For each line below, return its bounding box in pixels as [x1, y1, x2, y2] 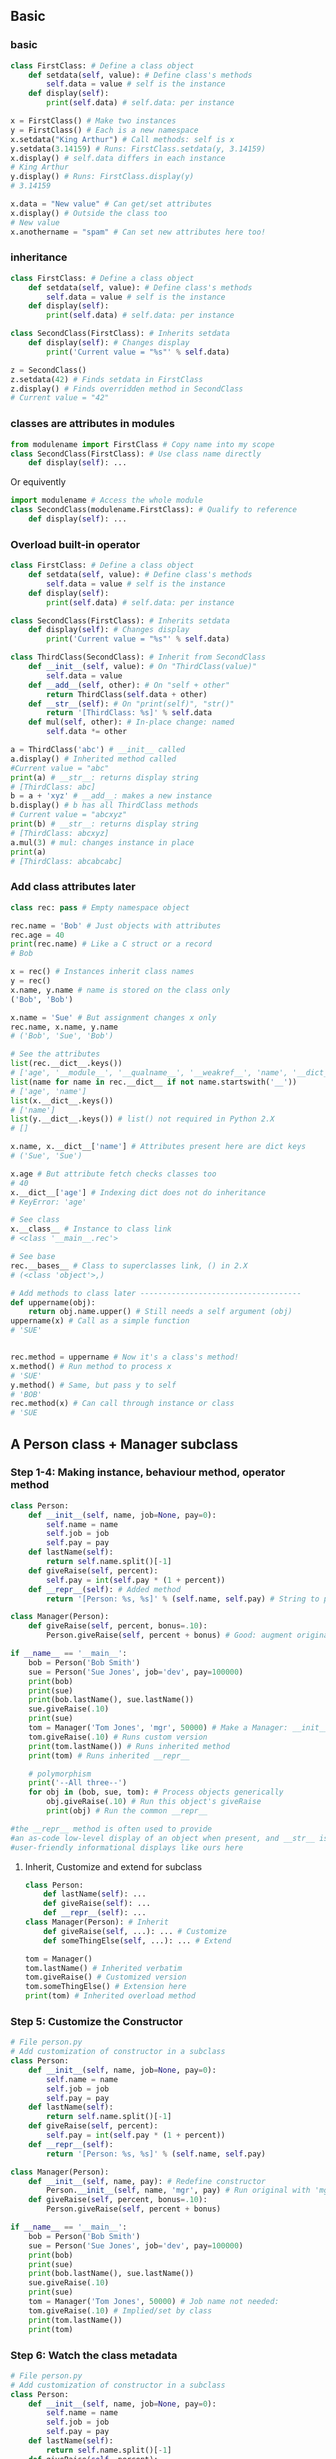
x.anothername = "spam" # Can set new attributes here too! [10, 227, 267, 237]
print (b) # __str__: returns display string [10, 819, 199, 829]
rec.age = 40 [10, 930, 65, 940]
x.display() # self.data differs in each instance [10, 153, 226, 163]
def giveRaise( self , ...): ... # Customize [43, 1926, 227, 1936]
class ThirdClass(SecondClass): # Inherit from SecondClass [10, 652, 267, 663]
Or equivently [10, 476, 67, 488]
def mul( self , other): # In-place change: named [28, 717, 235, 728]
